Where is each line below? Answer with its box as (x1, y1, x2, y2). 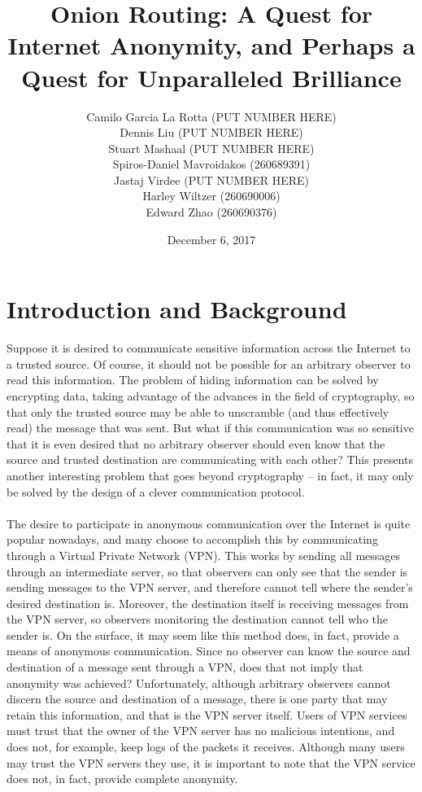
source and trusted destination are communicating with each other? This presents (7, 451, 413, 468)
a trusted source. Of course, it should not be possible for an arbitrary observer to (7, 355, 411, 372)
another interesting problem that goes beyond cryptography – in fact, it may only (7, 466, 414, 484)
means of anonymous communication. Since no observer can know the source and (7, 642, 411, 659)
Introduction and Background (7, 292, 347, 326)
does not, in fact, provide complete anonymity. (7, 770, 238, 787)
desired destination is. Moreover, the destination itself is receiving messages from (7, 594, 409, 611)
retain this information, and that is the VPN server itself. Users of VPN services (7, 706, 407, 723)
